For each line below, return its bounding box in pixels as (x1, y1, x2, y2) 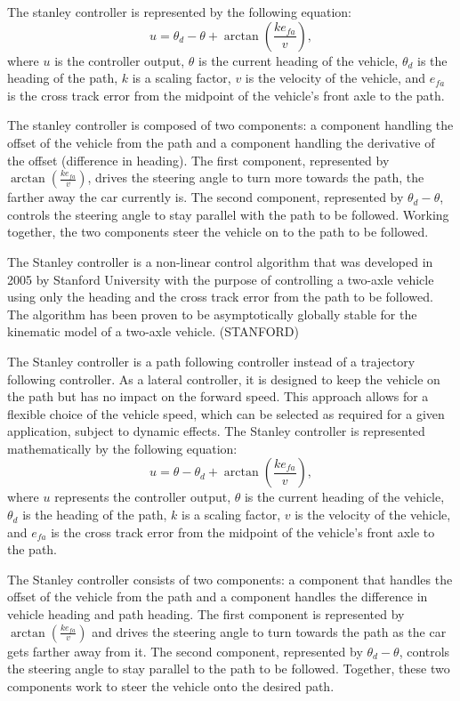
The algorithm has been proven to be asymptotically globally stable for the (7, 304, 417, 323)
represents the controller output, (54, 487, 231, 506)
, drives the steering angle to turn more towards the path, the (87, 168, 424, 187)
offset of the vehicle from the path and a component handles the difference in (7, 587, 428, 606)
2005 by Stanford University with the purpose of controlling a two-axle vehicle (7, 270, 434, 288)
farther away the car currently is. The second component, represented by (7, 188, 404, 206)
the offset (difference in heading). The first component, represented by (7, 150, 390, 169)
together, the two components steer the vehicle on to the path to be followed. (7, 222, 429, 241)
